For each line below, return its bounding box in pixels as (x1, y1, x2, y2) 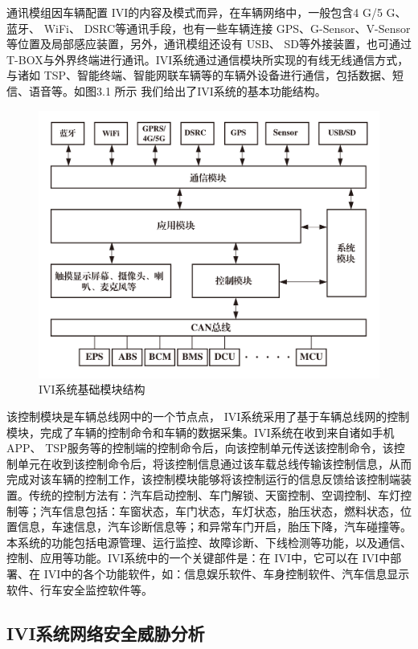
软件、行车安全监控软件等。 (6, 581, 153, 598)
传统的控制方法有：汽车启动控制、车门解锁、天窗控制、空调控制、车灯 (28, 487, 400, 504)
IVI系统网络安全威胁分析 (6, 620, 205, 645)
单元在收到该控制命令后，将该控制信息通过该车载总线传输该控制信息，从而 (17, 455, 412, 471)
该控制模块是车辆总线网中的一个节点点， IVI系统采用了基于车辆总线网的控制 (6, 408, 410, 425)
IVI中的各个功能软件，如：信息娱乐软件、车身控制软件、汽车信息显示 (43, 565, 410, 582)
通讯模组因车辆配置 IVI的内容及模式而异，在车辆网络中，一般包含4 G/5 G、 (6, 4, 407, 20)
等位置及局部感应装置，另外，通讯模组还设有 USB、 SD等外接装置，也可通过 (6, 35, 412, 52)
